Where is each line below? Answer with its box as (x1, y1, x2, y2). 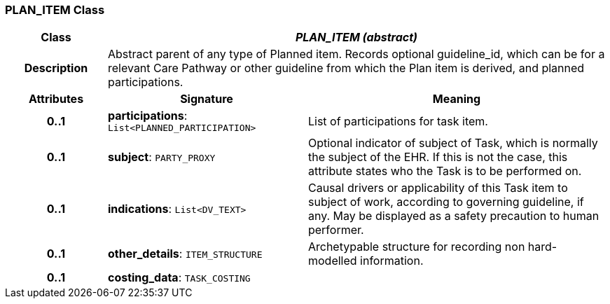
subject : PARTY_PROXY (107, 150, 216, 165)
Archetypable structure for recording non (307, 240, 525, 254)
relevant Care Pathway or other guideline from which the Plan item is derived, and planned (107, 61, 585, 76)
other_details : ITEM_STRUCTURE (107, 247, 263, 261)
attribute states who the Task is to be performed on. (307, 164, 582, 179)
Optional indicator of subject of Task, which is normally (307, 136, 598, 151)
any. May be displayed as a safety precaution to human (307, 209, 599, 223)
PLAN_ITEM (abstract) (295, 30, 418, 45)
